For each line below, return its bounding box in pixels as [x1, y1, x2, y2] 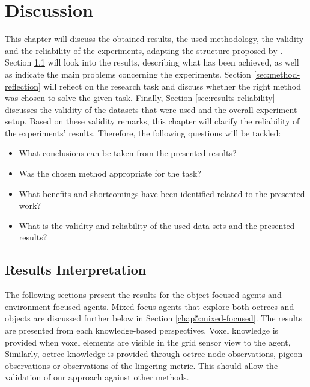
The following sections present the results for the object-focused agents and [5, 288, 282, 301]
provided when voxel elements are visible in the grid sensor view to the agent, [5, 335, 291, 348]
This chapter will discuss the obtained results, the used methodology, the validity [5, 32, 304, 45]
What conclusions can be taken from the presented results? [19, 147, 237, 159]
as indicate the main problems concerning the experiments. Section [5, 67, 251, 80]
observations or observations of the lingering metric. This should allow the [5, 359, 278, 371]
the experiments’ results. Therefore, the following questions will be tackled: [5, 126, 281, 139]
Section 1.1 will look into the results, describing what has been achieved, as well [5, 56, 299, 69]
